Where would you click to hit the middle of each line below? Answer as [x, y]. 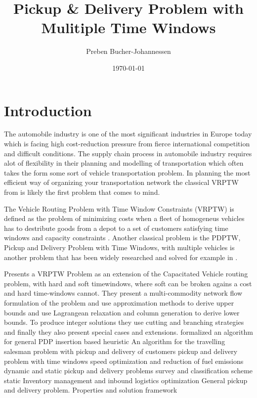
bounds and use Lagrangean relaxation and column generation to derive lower [122, 312]
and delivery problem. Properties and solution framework [91, 390]
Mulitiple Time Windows [128, 27]
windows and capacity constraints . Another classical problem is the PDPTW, [122, 238]
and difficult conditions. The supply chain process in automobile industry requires [128, 153]
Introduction [48, 110]
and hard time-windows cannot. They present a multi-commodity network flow [123, 293]
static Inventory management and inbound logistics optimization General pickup [126, 380]
